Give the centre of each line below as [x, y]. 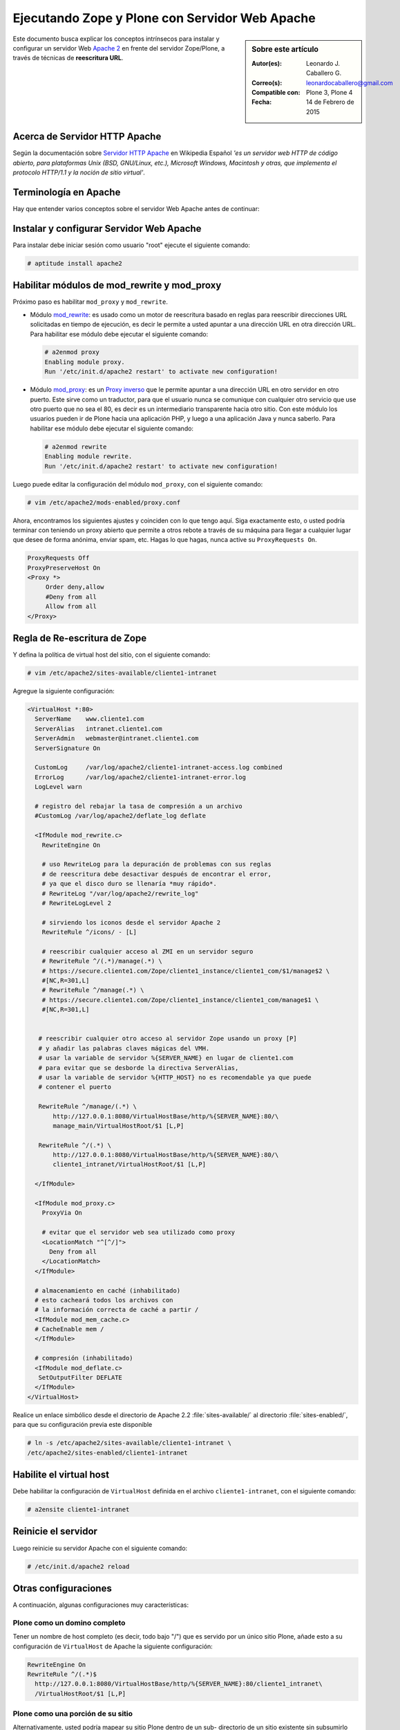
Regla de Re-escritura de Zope [80, 638]
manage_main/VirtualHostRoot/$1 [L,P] [118, 1126]
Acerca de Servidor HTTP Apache [87, 137]
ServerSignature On [68, 748]
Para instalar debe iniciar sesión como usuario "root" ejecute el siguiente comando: [131, 245]
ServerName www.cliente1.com [89, 719]
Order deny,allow [75, 587]
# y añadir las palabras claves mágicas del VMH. [124, 1048]
